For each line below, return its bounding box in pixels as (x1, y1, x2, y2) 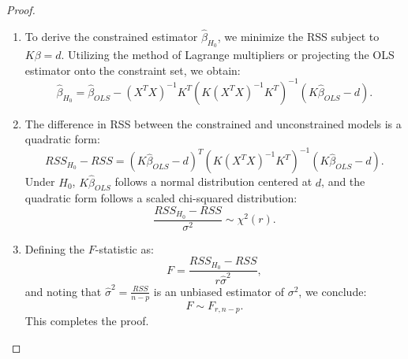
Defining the (24, 240, 85, 257)
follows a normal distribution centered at (114, 173, 313, 190)
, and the (321, 173, 365, 190)
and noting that (24, 283, 102, 299)
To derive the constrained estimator (24, 28, 198, 44)
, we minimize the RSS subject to (217, 28, 380, 44)
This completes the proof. (24, 313, 149, 329)
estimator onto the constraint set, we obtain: (24, 61, 241, 78)
